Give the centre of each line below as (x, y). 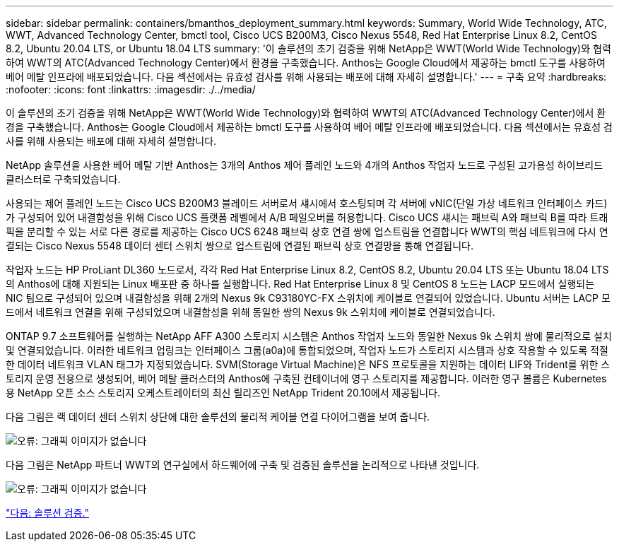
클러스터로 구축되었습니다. (63, 179)
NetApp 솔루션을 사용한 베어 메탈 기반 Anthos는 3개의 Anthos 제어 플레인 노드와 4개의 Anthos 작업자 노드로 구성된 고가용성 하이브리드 (305, 165)
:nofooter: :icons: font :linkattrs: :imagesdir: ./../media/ (131, 89)
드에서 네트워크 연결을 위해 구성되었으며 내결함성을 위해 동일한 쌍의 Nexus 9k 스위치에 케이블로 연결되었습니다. (250, 312)
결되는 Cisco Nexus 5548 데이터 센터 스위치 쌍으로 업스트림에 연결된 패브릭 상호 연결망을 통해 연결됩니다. (240, 246)
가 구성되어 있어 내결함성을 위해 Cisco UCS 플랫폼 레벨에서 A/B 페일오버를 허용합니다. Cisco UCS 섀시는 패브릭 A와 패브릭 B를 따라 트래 (307, 217)
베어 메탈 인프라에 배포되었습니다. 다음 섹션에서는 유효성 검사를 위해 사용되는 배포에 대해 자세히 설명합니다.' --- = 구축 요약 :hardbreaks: (306, 77)
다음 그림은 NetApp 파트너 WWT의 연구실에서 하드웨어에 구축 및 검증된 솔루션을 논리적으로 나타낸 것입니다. (243, 465)
